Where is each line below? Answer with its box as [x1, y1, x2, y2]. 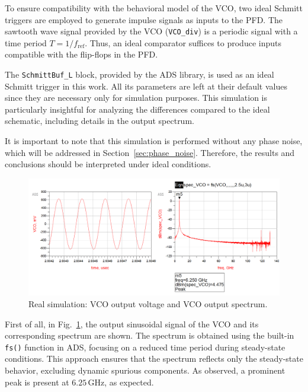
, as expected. [104, 375, 154, 388]
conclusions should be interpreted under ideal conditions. [5, 158, 211, 170]
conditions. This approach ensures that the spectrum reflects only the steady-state [5, 352, 303, 365]
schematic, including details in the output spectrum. [5, 114, 194, 127]
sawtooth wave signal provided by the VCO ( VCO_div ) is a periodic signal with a [5, 25, 298, 37]
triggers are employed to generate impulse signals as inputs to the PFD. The [5, 13, 283, 26]
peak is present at [5, 375, 69, 388]
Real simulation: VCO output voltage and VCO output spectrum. [28, 297, 268, 310]
